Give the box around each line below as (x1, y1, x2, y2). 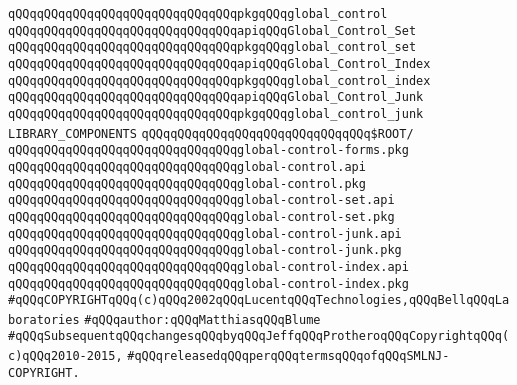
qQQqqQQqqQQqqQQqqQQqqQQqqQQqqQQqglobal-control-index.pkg (8, 276, 409, 291)
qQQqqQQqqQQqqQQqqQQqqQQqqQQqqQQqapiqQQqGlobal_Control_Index (8, 56, 431, 71)
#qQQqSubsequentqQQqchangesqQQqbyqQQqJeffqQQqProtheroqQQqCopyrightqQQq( (8, 329, 510, 344)
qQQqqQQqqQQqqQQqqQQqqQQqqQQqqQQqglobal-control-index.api (8, 259, 409, 274)
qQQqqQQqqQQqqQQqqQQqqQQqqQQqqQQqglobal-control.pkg (8, 176, 366, 191)
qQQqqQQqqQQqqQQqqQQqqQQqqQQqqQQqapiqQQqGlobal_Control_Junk (8, 90, 424, 105)
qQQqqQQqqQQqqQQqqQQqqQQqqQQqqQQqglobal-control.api (8, 159, 366, 174)
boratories (8, 312, 80, 327)
